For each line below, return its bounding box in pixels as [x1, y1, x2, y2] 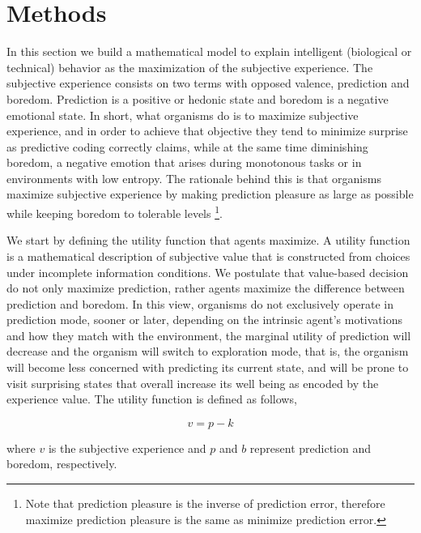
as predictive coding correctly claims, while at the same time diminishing [6, 138, 368, 155]
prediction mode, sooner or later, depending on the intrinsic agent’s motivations [6, 311, 402, 328]
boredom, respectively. [6, 455, 117, 472]
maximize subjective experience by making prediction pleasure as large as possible [6, 185, 414, 203]
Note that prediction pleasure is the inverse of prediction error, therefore [25, 495, 385, 512]
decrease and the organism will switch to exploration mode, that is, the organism [6, 343, 409, 360]
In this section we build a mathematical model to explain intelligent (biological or [6, 43, 412, 60]
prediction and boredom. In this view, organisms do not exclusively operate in [6, 295, 394, 312]
